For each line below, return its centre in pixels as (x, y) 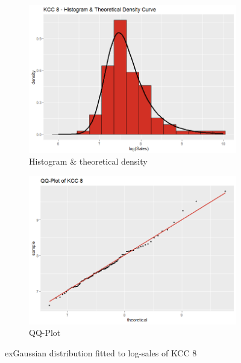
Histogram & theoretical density (88, 161)
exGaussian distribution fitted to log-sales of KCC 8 (101, 352)
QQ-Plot (45, 333)
